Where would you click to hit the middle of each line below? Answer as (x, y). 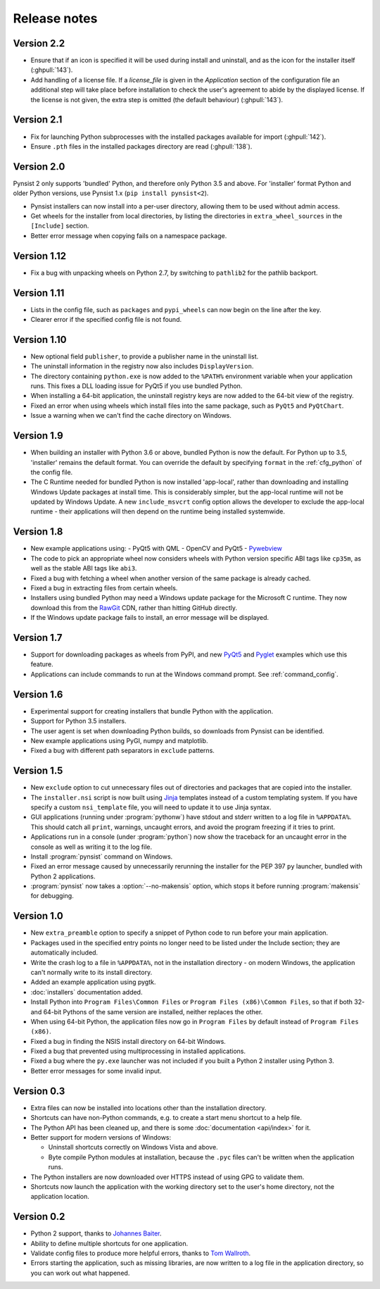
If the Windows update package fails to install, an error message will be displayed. (150, 618)
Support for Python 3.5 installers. (78, 721)
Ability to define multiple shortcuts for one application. (109, 1243)
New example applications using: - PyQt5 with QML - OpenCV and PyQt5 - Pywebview (157, 549)
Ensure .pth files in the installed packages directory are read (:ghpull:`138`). (141, 146)
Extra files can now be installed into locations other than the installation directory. (148, 1108)
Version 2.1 (38, 120)
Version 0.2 (39, 1217)
